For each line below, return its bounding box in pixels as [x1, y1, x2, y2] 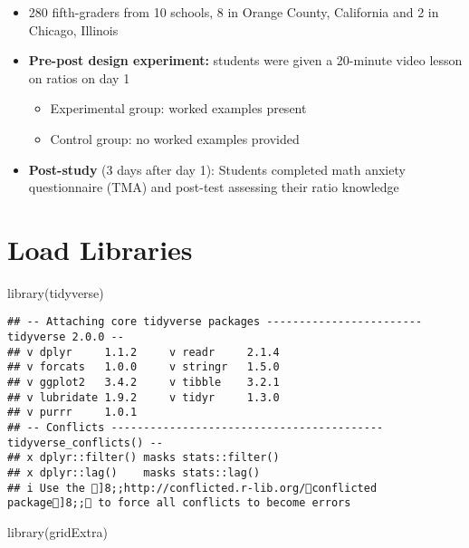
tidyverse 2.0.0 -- [7, 331, 124, 344]
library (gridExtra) [7, 523, 108, 541]
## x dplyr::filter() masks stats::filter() [7, 451, 280, 465]
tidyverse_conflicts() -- [7, 436, 163, 449]
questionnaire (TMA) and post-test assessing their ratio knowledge [28, 178, 399, 197]
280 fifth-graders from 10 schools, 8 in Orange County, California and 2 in [28, 3, 439, 21]
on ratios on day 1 [28, 68, 130, 87]
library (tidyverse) [7, 283, 104, 302]
